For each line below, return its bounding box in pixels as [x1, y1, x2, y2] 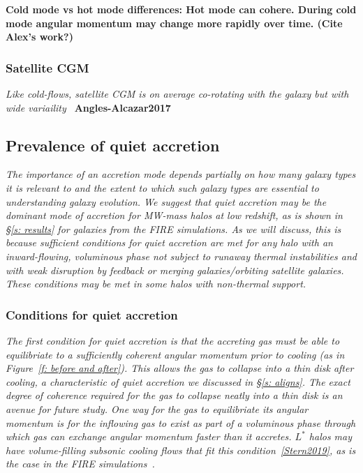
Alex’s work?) [6, 29, 73, 44]
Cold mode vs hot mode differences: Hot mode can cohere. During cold [6, 2, 357, 16]
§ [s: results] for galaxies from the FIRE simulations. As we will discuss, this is [6, 221, 341, 236]
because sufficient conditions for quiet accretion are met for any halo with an [6, 235, 333, 250]
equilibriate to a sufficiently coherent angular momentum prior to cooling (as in [6, 347, 345, 361]
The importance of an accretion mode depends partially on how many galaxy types [6, 167, 356, 181]
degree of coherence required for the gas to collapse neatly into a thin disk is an [6, 388, 343, 403]
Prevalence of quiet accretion [6, 134, 220, 156]
